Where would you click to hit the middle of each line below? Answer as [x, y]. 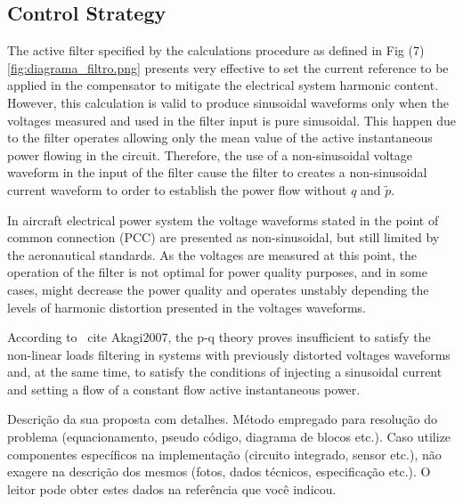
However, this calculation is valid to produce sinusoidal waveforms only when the [228, 102]
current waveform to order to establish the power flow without [177, 189]
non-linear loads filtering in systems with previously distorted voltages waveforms [229, 354]
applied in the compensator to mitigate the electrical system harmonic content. [223, 85]
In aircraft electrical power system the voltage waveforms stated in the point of [223, 219]
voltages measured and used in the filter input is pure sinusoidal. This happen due [231, 120]
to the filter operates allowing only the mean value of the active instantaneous [220, 138]
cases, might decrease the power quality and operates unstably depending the [218, 289]
